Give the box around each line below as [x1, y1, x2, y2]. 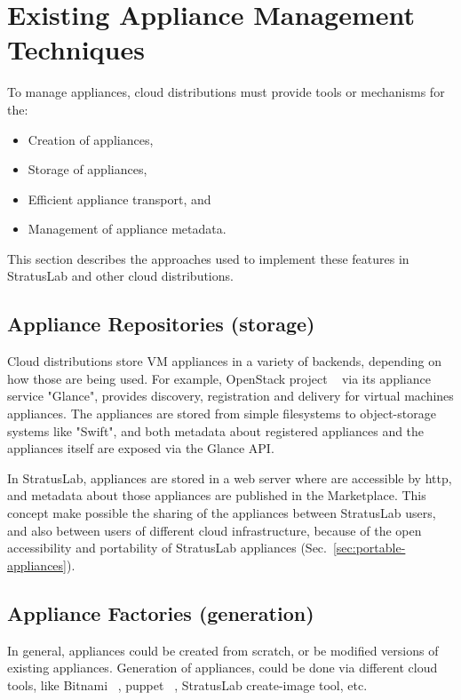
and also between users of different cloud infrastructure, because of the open [7, 521, 422, 539]
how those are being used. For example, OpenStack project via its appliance [7, 369, 431, 387]
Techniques [7, 31, 145, 68]
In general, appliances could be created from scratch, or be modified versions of [7, 640, 439, 659]
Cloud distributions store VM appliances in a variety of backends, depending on [7, 352, 441, 370]
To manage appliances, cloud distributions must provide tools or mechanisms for [7, 83, 445, 101]
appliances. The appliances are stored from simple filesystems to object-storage [7, 404, 436, 423]
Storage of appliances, [28, 160, 147, 179]
